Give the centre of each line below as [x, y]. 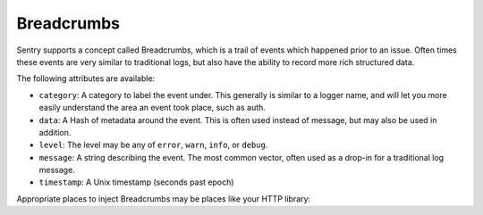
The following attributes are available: [86, 79]
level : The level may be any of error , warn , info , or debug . [153, 145]
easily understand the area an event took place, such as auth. [152, 108]
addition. [55, 132]
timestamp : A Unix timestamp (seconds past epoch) [136, 182]
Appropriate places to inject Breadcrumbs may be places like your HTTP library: [164, 198]
